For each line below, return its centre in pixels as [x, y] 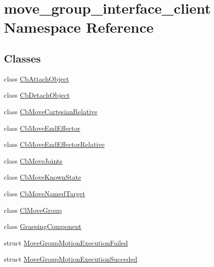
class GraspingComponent [43, 226]
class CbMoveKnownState [43, 177]
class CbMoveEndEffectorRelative [54, 144]
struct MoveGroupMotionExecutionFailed [66, 242]
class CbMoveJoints [33, 160]
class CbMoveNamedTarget [45, 193]
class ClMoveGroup [33, 210]
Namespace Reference [79, 27]
